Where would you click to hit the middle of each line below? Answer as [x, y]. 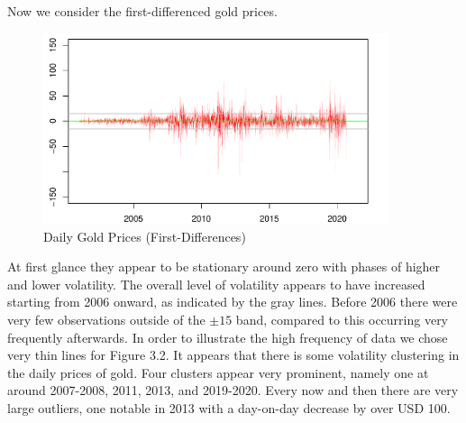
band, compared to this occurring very [342, 319]
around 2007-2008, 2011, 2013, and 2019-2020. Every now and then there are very [233, 390]
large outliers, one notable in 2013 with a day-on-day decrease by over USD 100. [229, 407]
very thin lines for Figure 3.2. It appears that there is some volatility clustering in [233, 355]
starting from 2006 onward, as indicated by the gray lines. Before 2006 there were [233, 302]
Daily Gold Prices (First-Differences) [145, 236]
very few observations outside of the [106, 319]
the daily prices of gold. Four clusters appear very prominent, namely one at [218, 372]
